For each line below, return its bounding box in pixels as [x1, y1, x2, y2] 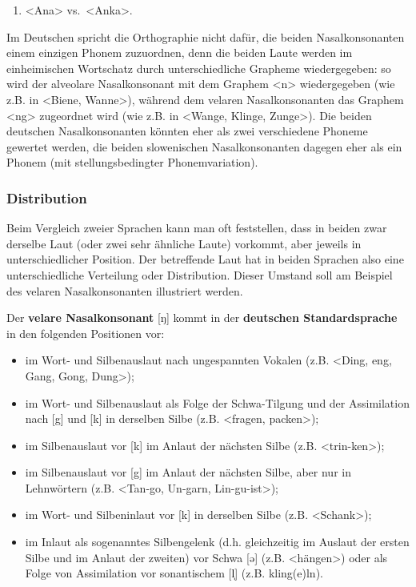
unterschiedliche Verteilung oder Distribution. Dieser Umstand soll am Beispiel [6, 266, 393, 283]
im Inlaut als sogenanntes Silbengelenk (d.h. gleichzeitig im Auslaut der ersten [25, 533, 410, 550]
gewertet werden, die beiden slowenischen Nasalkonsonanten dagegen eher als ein [6, 138, 402, 155]
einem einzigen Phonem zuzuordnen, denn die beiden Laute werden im [6, 44, 353, 61]
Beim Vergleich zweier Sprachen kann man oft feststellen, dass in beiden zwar [6, 219, 387, 236]
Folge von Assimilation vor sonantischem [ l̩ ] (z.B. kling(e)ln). [25, 565, 323, 581]
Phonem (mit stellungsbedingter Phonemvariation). [6, 154, 258, 171]
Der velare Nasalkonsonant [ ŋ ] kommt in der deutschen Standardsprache [6, 309, 398, 326]
